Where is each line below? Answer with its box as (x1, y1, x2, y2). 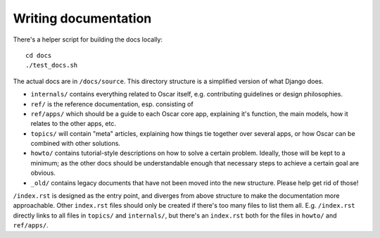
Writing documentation (13, 11, 152, 26)
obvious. (30, 169, 56, 177)
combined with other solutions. (30, 139, 121, 148)
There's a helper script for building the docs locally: (13, 35, 163, 44)
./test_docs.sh (25, 61, 78, 70)
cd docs (25, 51, 52, 59)
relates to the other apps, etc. (30, 120, 116, 128)
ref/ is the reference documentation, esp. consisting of (30, 99, 194, 108)
